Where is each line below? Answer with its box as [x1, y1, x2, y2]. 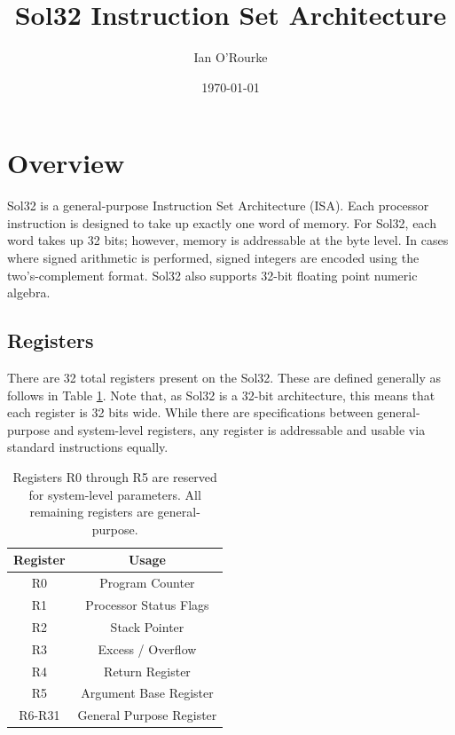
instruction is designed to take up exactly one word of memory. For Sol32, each [7, 213, 436, 232]
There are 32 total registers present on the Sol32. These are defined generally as [7, 368, 442, 387]
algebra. [7, 283, 51, 302]
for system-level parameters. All [28, 485, 201, 503]
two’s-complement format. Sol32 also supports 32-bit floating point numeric [7, 265, 418, 284]
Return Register [104, 661, 191, 680]
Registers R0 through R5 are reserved [12, 467, 217, 486]
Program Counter [99, 573, 195, 592]
